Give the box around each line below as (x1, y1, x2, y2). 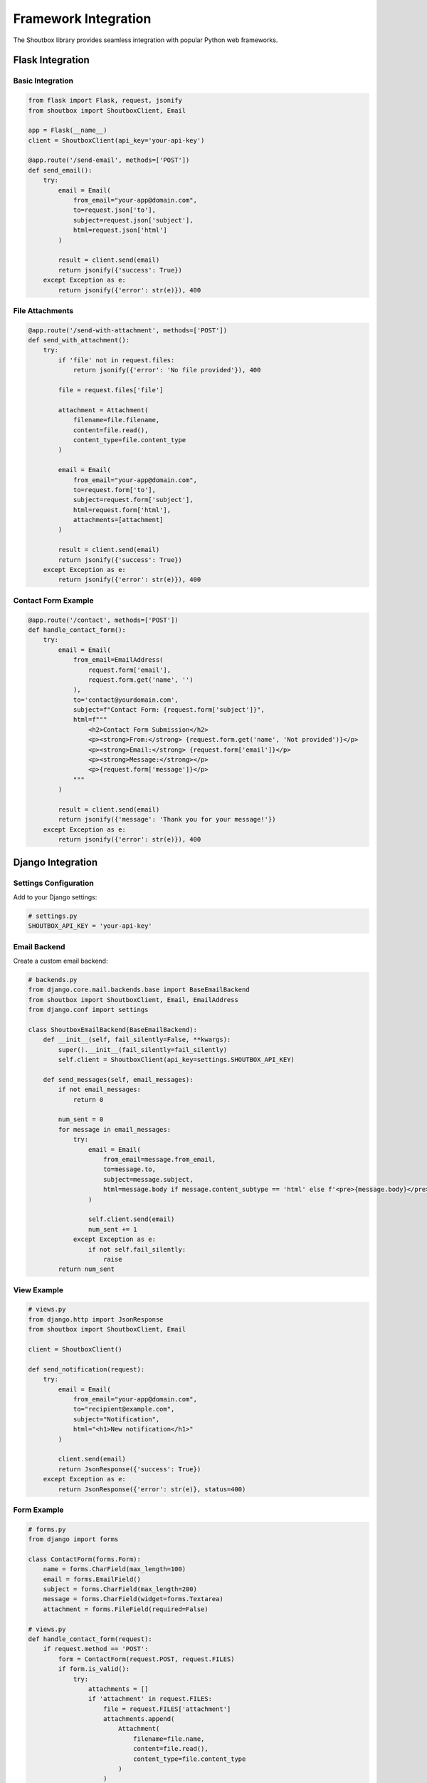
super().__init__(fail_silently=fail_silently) (58, 1046, 228, 1053)
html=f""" (73, 715, 107, 724)
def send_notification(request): (28, 1365, 145, 1373)
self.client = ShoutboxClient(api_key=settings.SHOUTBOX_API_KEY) (58, 1056, 295, 1064)
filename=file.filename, (73, 416, 160, 424)
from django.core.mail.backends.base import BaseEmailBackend (28, 986, 250, 994)
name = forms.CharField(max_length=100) (43, 1565, 186, 1573)
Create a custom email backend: (13, 956, 108, 966)
